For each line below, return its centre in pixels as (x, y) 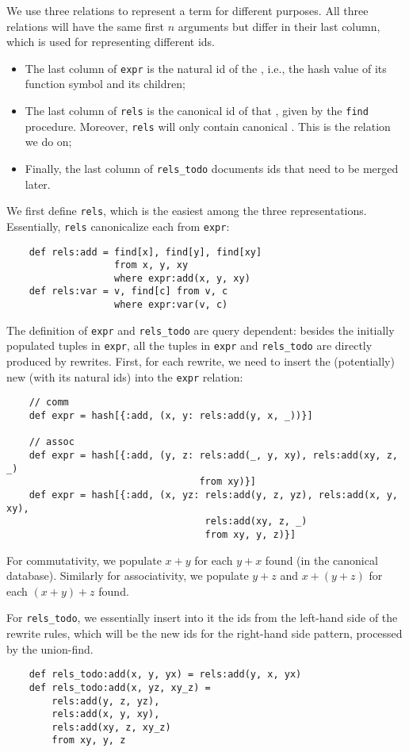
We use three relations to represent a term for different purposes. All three (187, 10)
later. (38, 184)
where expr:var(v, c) (171, 305)
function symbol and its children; (105, 84)
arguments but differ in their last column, (279, 26)
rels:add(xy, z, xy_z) (111, 727)
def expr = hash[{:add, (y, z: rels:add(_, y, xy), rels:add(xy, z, (213, 455)
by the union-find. (50, 648)
